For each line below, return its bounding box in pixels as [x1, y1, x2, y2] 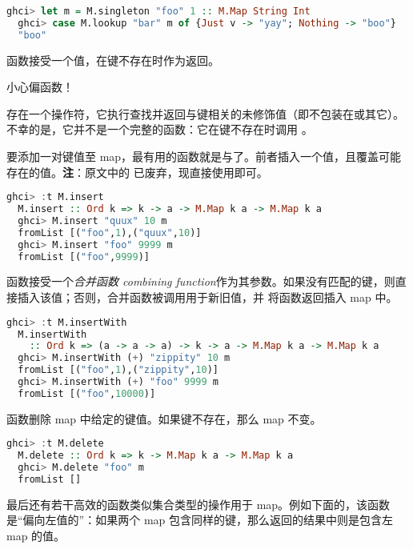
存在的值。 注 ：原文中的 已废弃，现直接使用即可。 [6, 163, 268, 180]
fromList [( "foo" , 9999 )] [18, 250, 150, 262]
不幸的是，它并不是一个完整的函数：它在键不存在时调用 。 [6, 121, 313, 138]
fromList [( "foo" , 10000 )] [18, 387, 156, 399]
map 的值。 [6, 527, 66, 544]
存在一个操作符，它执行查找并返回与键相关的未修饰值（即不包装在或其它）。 [6, 105, 404, 122]
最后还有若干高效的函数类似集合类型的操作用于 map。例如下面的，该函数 [6, 495, 391, 512]
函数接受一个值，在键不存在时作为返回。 [6, 51, 219, 68]
